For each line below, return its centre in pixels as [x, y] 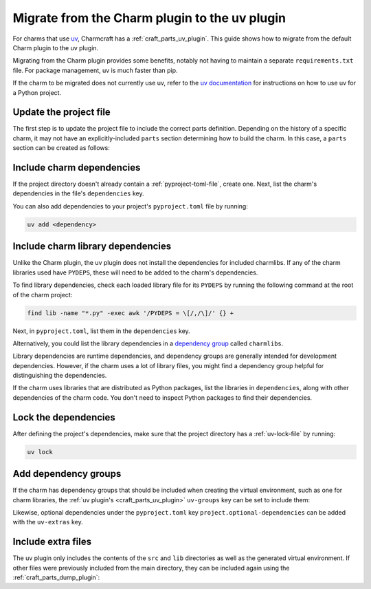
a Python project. [37, 92]
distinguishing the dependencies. [60, 376]
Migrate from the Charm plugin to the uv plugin [149, 18]
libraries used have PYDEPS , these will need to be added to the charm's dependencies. [135, 272]
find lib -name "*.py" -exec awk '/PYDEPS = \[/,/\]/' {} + [131, 313]
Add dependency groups [67, 474]
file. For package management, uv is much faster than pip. [95, 70]
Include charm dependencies [77, 168]
